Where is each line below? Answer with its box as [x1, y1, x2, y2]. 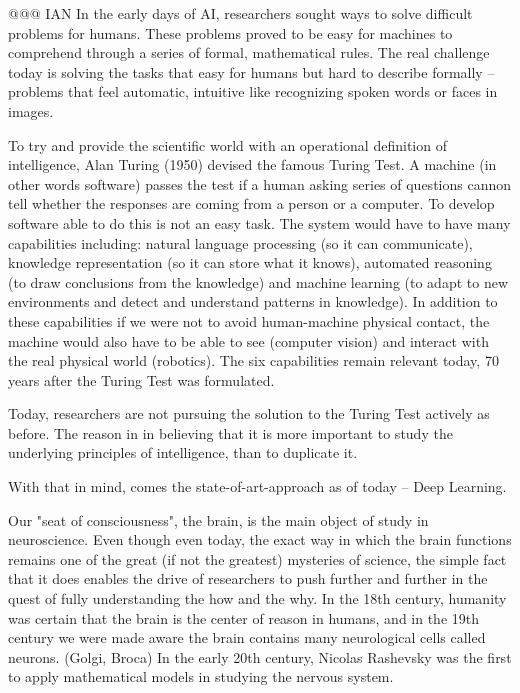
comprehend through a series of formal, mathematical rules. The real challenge [8, 42, 490, 63]
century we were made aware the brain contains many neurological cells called [8, 627, 486, 648]
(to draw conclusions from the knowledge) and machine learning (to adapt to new [8, 271, 508, 292]
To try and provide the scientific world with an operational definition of [8, 134, 447, 155]
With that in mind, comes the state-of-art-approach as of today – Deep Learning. [8, 476, 507, 497]
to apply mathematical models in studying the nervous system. [8, 666, 394, 687]
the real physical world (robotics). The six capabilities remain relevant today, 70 [8, 350, 499, 371]
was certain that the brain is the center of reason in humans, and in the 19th [8, 607, 480, 628]
